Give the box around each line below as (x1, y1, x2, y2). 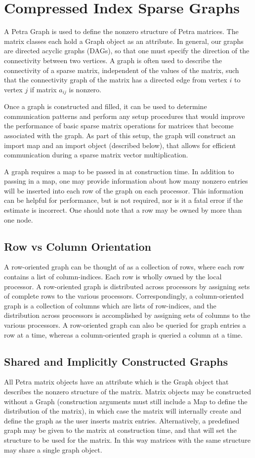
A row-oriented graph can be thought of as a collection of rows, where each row (4, 262, 245, 272)
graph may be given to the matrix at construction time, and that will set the (4, 425, 237, 435)
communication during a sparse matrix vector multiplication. (4, 150, 188, 160)
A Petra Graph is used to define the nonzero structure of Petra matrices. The (4, 26, 239, 37)
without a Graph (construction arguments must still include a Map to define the (4, 396, 248, 406)
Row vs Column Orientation (4, 238, 151, 254)
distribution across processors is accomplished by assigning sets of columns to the (4, 310, 251, 320)
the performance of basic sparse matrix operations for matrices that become (4, 120, 234, 131)
